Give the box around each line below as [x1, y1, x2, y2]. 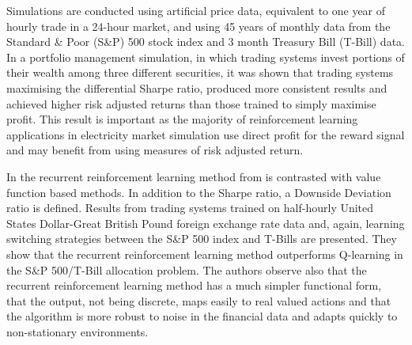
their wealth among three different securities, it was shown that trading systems [6, 64, 394, 81]
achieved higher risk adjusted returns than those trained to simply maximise [6, 95, 376, 112]
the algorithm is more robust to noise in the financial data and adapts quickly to [6, 308, 398, 324]
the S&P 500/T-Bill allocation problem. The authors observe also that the [6, 261, 367, 278]
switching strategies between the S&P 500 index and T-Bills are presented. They [6, 230, 397, 247]
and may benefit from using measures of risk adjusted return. [6, 142, 304, 158]
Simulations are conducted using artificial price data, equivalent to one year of [6, 2, 386, 18]
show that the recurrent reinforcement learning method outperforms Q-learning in [6, 245, 403, 262]
